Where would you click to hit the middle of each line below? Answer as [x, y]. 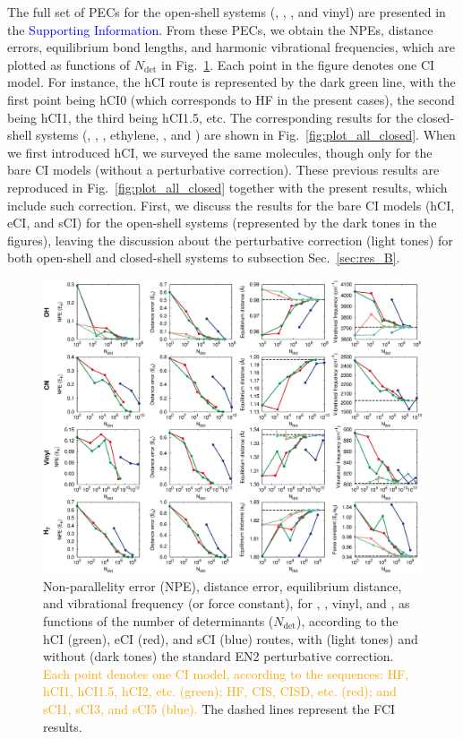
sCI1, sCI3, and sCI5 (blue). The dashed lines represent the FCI [219, 709]
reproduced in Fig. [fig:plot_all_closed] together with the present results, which [227, 187]
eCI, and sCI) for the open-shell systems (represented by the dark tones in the [222, 223]
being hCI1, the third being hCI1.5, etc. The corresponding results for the [210, 117]
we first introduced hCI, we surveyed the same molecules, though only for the [220, 152]
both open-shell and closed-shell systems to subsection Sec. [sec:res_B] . [204, 258]
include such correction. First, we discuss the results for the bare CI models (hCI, [231, 205]
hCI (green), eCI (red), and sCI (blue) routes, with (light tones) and [231, 638]
